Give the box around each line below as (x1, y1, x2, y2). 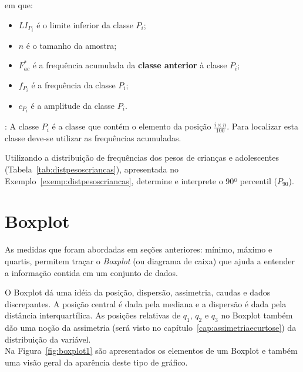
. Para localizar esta (227, 120, 298, 132)
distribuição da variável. (5, 333, 91, 345)
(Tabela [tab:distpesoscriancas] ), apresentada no (5, 163, 179, 175)
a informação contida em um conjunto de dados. (5, 266, 178, 278)
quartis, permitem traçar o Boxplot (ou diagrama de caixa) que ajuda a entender (5, 254, 295, 267)
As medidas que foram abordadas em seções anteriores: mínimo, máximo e (5, 243, 272, 255)
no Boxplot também (221, 309, 293, 321)
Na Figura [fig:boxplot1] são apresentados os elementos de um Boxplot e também (5, 344, 298, 357)
